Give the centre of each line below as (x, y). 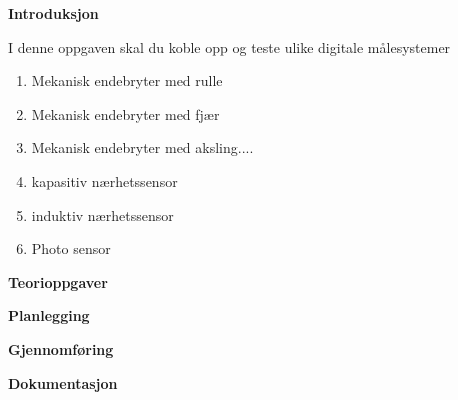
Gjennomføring (61, 348)
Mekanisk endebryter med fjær (125, 113)
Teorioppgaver (58, 281)
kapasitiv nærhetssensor (104, 180)
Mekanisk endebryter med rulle (127, 80)
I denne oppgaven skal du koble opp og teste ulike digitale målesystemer (229, 46)
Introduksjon (53, 13)
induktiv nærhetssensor (102, 214)
